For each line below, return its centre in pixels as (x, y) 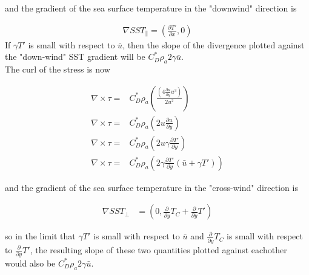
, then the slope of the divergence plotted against (214, 44)
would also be (30, 263)
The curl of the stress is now (58, 69)
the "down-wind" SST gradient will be (75, 57)
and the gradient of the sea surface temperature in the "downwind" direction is (151, 8)
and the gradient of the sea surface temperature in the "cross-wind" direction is (151, 187)
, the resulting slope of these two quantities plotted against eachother (158, 249)
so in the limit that (40, 236)
